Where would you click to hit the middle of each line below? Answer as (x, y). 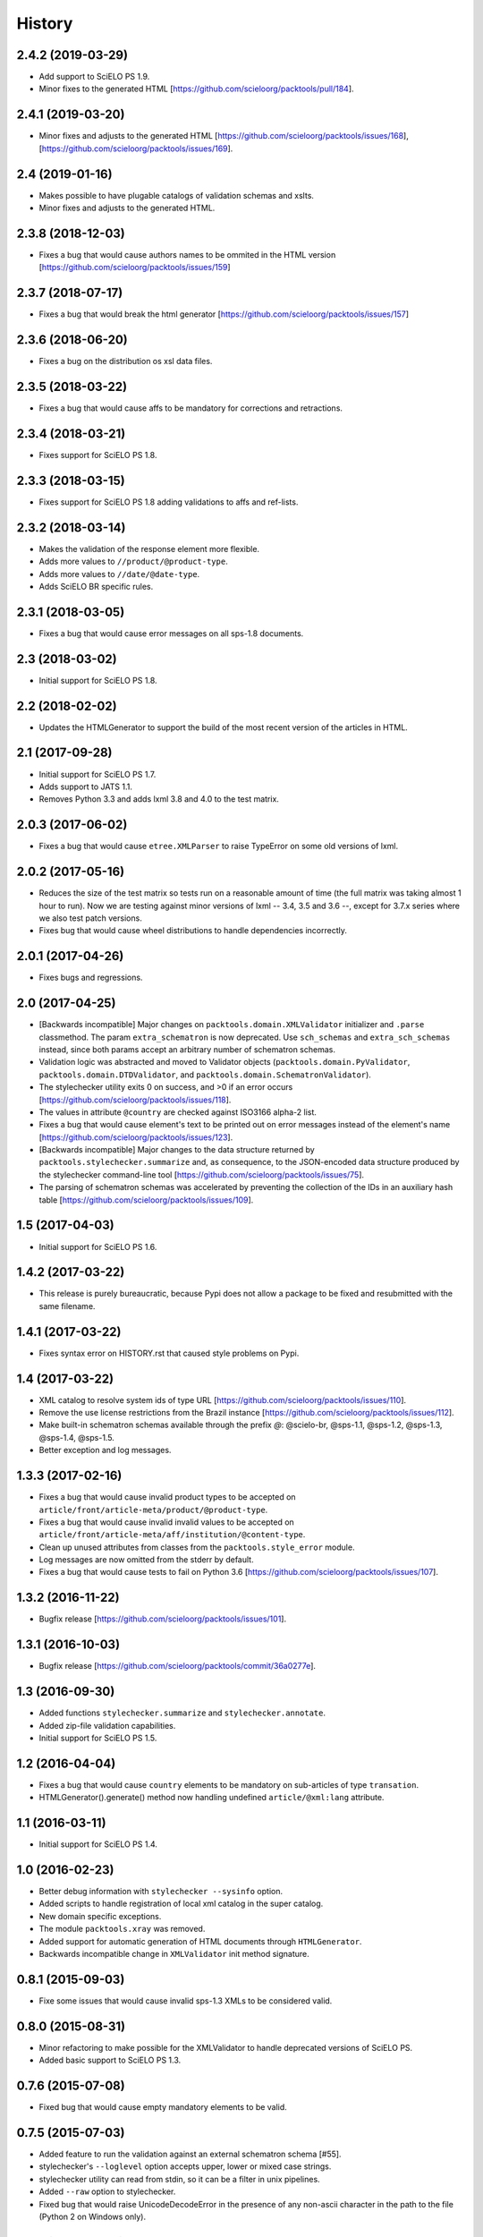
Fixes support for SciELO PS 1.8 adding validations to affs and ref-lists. (169, 502)
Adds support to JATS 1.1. (86, 787)
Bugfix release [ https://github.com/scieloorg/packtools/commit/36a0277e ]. (178, 1666)
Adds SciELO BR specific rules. (96, 586)
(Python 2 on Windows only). (93, 2216)
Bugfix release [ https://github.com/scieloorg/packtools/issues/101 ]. (162, 1619)
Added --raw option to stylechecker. (107, 2191)
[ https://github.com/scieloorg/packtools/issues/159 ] (135, 268)
